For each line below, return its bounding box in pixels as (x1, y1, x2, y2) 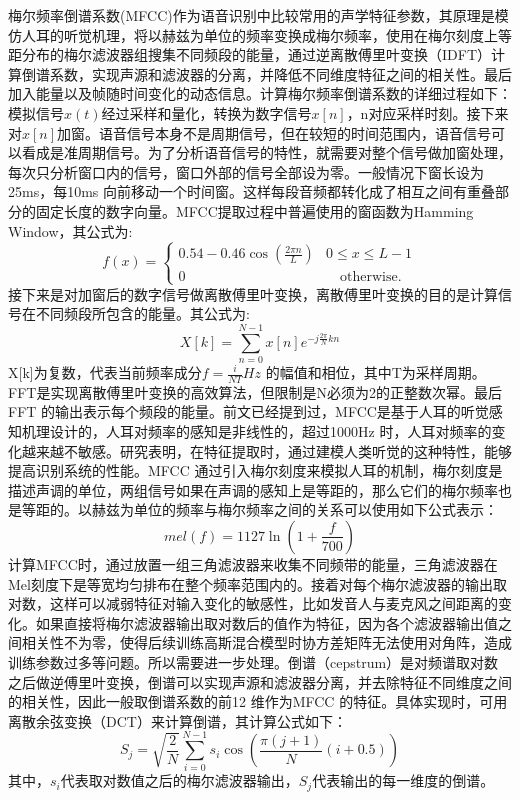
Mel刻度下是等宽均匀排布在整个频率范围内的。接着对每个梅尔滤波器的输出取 (8, 573, 507, 594)
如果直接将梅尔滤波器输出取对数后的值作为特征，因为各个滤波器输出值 (35, 612, 498, 633)
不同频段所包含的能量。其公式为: (35, 303, 250, 324)
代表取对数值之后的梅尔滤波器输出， (60, 770, 299, 791)
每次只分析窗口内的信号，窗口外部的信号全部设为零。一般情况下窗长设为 (8, 161, 484, 182)
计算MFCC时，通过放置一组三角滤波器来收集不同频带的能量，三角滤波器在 (8, 553, 498, 574)
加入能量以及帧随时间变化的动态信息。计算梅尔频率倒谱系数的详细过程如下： (8, 83, 512, 104)
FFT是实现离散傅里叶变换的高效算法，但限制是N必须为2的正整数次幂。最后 (8, 381, 502, 402)
